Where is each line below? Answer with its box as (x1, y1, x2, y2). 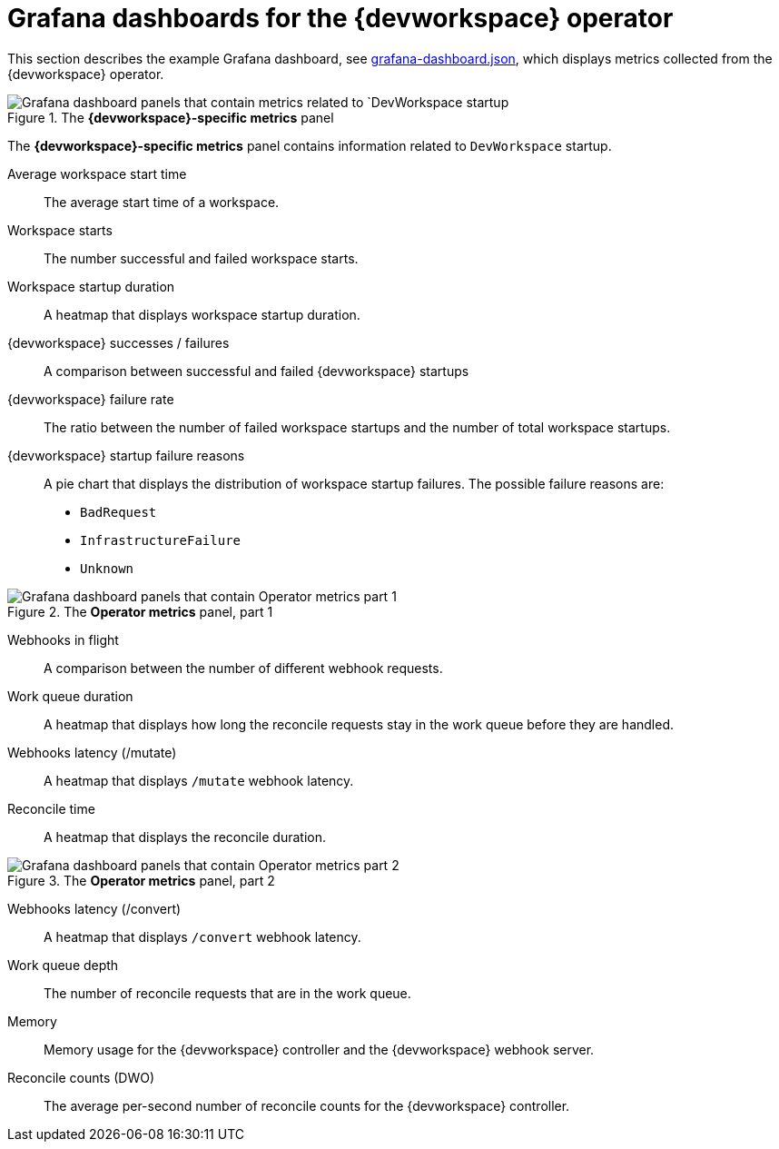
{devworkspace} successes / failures (7, 334, 230, 351)
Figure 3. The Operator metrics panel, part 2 (7, 872, 275, 888)
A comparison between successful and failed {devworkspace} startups (44, 362, 469, 379)
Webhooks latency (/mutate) (7, 744, 177, 760)
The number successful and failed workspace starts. (44, 250, 359, 266)
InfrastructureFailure (80, 532, 242, 548)
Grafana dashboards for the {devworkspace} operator (7, 3, 674, 34)
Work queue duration (7, 688, 133, 704)
